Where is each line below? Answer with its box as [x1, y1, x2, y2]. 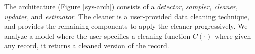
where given [214, 30, 251, 41]
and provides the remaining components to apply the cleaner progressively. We [4, 21, 248, 31]
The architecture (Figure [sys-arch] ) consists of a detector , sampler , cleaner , [4, 1, 238, 11]
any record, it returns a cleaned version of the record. [4, 40, 169, 51]
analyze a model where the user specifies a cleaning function [4, 30, 191, 41]
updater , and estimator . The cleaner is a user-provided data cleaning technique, [4, 11, 249, 21]
